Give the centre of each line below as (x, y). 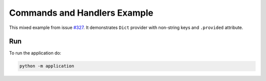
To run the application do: (35, 53)
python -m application (47, 66)
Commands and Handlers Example (81, 13)
